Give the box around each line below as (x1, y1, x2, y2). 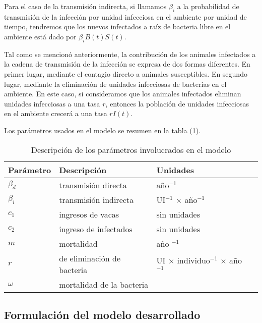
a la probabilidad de (177, 1, 239, 11)
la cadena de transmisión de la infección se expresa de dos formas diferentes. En (4, 59, 250, 69)
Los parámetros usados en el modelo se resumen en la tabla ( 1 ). (4, 125, 201, 135)
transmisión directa (59, 179, 127, 191)
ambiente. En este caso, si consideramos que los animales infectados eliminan (4, 88, 241, 99)
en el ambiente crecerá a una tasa (4, 108, 107, 119)
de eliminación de (59, 252, 121, 264)
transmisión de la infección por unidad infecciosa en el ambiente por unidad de (4, 11, 247, 22)
